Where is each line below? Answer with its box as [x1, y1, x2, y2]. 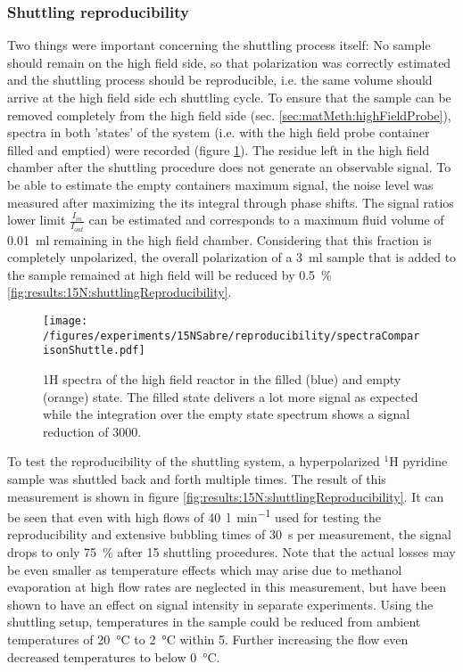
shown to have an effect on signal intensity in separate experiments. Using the [7, 594, 434, 613]
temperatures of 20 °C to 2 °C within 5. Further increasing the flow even [7, 629, 409, 648]
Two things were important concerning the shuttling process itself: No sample [7, 36, 431, 54]
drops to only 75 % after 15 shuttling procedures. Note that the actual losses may [7, 542, 456, 561]
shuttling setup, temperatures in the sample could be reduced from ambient [7, 612, 421, 631]
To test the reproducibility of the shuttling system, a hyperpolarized [7, 452, 380, 471]
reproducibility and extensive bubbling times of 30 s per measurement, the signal [7, 525, 451, 544]
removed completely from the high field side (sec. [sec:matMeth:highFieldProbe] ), [7, 105, 451, 124]
